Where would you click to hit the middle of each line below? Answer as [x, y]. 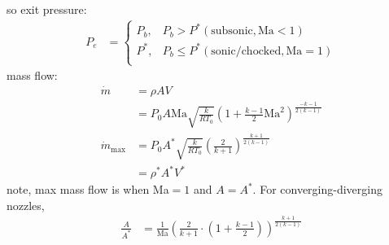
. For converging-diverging [317, 189]
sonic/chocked [246, 51]
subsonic [232, 31]
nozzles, [26, 205]
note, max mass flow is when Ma [88, 189]
